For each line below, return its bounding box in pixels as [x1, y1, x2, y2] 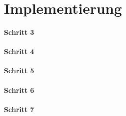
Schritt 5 [4, 65, 34, 76]
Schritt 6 [4, 85, 34, 95]
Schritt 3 [4, 27, 34, 37]
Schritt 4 [4, 46, 34, 57]
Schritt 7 [4, 104, 34, 114]
